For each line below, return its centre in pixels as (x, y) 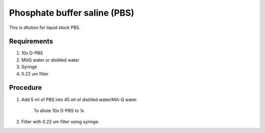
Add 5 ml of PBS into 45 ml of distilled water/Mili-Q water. (79, 99)
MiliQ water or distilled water (50, 60)
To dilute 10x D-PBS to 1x (59, 110)
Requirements (31, 41)
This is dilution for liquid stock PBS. (45, 27)
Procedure (26, 88)
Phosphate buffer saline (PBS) (72, 13)
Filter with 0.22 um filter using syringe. (60, 122)
